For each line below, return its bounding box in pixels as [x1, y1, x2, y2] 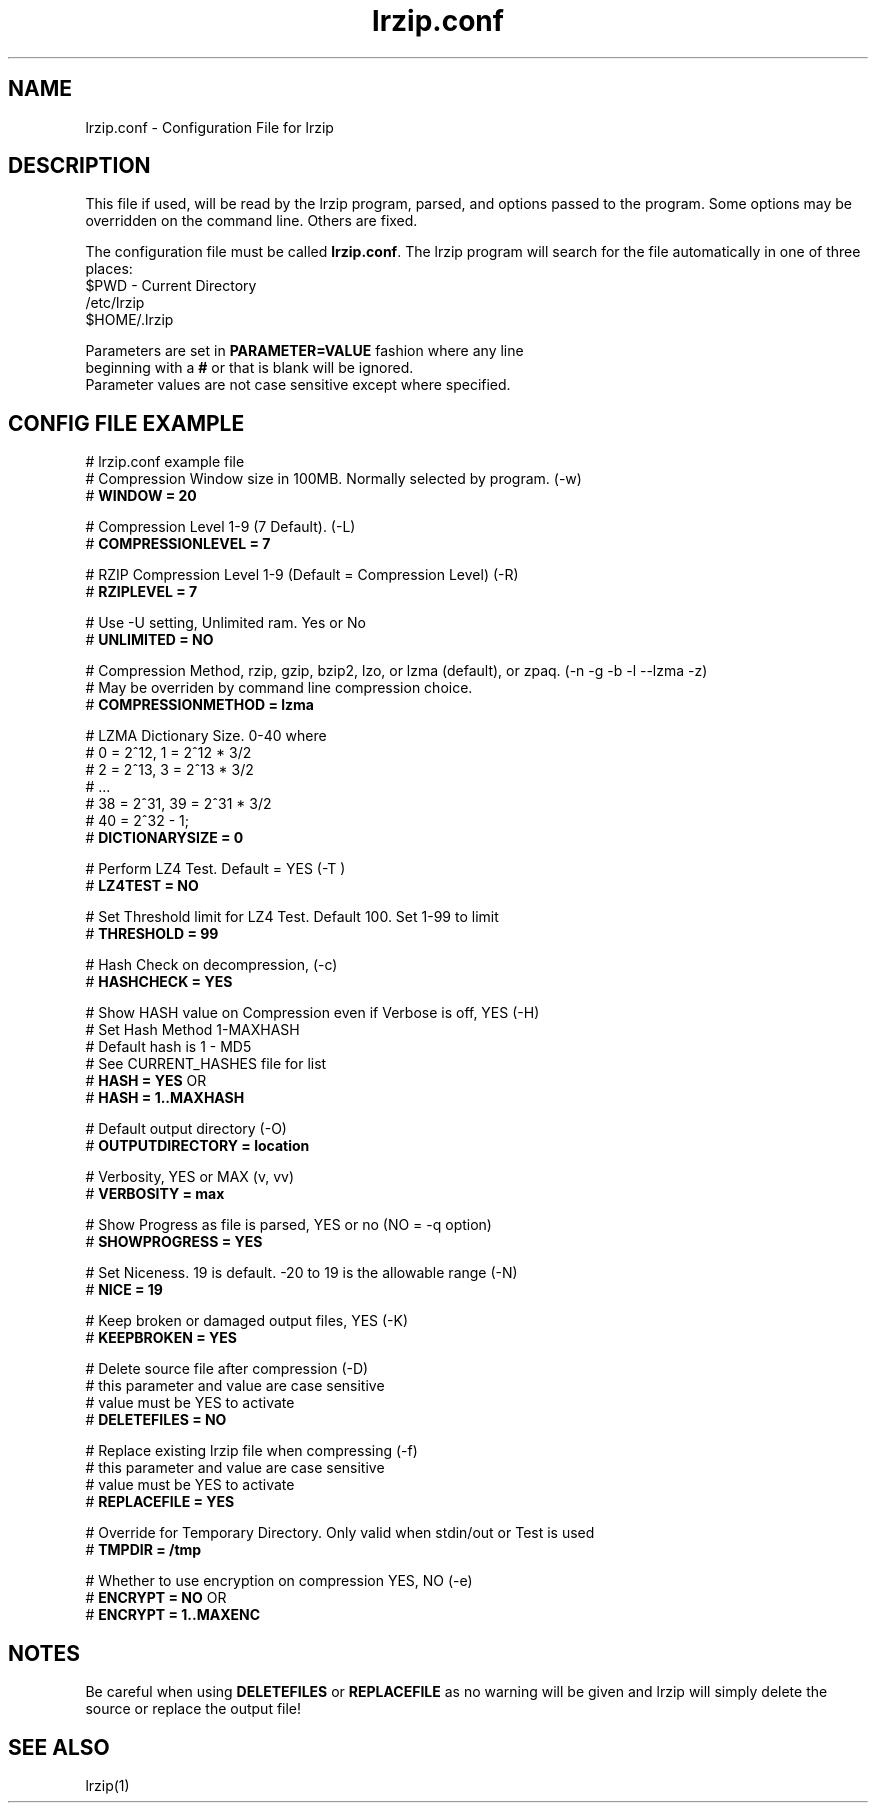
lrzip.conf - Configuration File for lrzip [85, 118, 334, 136]
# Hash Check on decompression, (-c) [85, 956, 338, 974]
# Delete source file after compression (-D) [85, 1360, 369, 1378]
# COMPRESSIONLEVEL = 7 [85, 535, 271, 553]
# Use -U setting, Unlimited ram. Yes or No [85, 614, 366, 632]
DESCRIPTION [8, 153, 151, 179]
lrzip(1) [85, 1776, 130, 1794]
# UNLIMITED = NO [85, 631, 214, 649]
